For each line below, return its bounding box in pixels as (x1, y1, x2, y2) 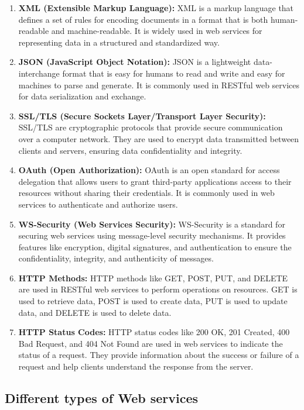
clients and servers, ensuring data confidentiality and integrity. (18, 144, 242, 156)
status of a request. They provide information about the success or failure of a (18, 349, 299, 361)
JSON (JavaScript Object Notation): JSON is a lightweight (18, 56, 251, 68)
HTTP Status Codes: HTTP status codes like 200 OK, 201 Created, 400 (18, 326, 290, 338)
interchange (18, 67, 60, 79)
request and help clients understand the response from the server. (18, 360, 254, 373)
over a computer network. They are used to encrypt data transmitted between (18, 132, 299, 144)
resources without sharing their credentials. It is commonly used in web (18, 187, 275, 199)
